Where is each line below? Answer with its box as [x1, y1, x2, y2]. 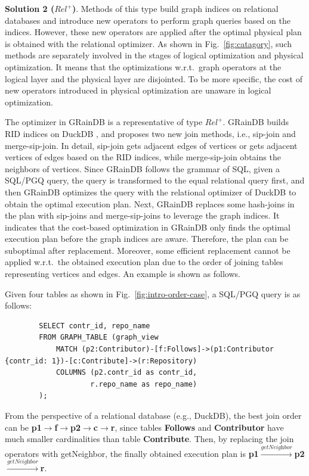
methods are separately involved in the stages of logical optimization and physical [5, 49, 304, 61]
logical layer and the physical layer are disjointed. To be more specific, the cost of [5, 72, 302, 85]
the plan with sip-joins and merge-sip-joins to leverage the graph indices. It [5, 209, 280, 222]
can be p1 [5, 421, 42, 433]
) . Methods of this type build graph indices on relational [72, 2, 279, 14]
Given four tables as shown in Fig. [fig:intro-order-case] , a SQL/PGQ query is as [5, 287, 301, 300]
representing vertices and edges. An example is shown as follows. [5, 267, 240, 280]
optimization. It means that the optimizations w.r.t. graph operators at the [5, 60, 282, 73]
